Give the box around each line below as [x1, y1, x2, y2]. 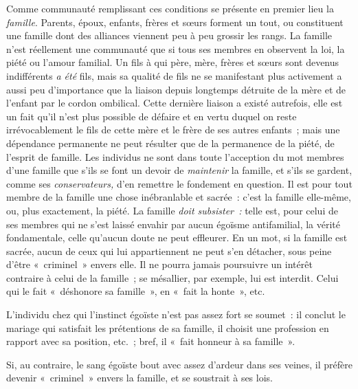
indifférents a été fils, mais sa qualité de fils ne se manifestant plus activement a [6, 68, 342, 82]
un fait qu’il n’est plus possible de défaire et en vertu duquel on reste [6, 109, 297, 123]
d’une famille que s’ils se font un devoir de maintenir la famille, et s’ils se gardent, [6, 163, 353, 177]
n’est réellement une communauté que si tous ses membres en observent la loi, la [6, 41, 345, 56]
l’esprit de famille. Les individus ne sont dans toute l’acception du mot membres [6, 149, 344, 164]
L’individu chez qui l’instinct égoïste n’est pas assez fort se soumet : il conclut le [6, 307, 346, 322]
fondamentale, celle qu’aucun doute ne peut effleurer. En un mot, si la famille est [6, 230, 348, 245]
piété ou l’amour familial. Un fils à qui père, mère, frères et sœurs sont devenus [6, 55, 339, 69]
